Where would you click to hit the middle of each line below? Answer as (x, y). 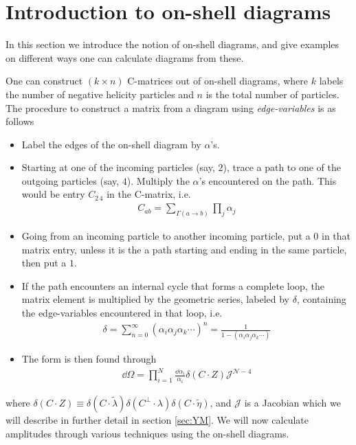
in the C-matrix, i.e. (149, 194)
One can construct (44, 81)
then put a (44, 263)
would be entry (53, 194)
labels (331, 81)
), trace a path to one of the (282, 167)
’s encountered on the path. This (268, 180)
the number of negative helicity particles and (100, 94)
